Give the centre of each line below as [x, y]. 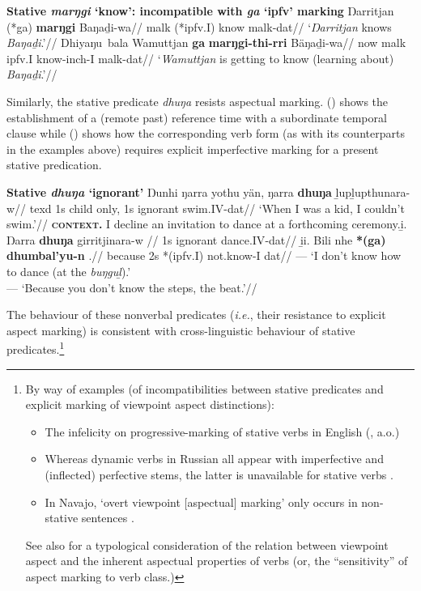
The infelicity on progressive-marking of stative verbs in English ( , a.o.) [222, 431]
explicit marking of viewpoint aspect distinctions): [150, 404]
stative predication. [54, 165]
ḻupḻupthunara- [373, 191]
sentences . [108, 518]
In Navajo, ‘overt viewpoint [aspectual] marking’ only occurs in [201, 502]
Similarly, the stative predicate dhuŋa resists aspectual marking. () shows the [198, 101]
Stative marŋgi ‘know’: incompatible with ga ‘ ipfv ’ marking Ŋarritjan [200, 11]
